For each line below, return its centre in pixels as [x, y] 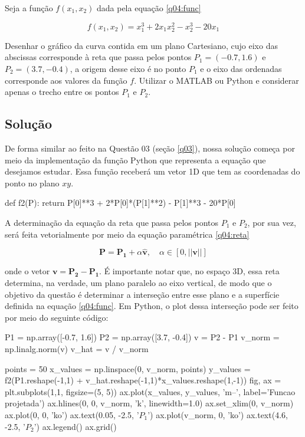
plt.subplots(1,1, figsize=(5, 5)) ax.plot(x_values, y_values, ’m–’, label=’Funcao [150, 391]
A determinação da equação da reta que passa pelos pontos [112, 222]
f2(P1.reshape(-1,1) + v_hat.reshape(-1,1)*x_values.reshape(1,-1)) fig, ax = [143, 380]
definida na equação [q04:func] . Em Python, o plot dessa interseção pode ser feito [152, 306]
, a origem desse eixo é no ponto [128, 69]
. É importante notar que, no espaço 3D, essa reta [189, 271]
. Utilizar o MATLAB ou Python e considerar [217, 80]
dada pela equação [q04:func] [149, 8]
